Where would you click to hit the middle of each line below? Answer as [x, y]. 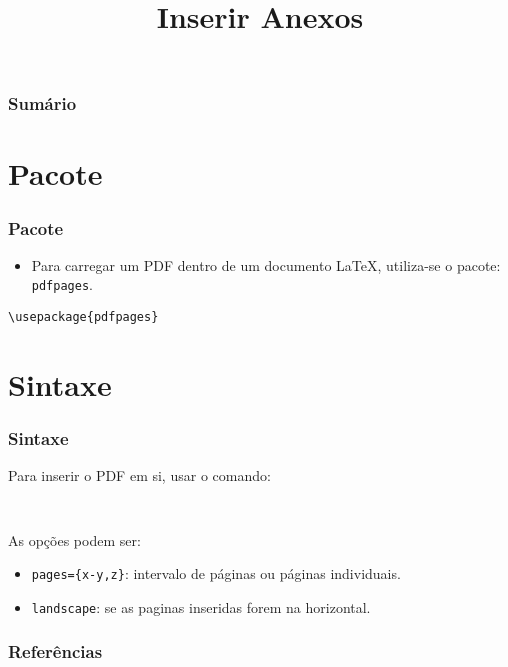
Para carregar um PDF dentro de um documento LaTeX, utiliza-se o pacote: [266, 264]
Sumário [42, 103]
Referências [55, 651]
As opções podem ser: [74, 539]
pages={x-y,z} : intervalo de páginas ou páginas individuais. [216, 573]
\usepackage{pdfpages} [83, 317]
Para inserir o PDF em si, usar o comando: [139, 475]
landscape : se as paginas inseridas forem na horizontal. [201, 606]
